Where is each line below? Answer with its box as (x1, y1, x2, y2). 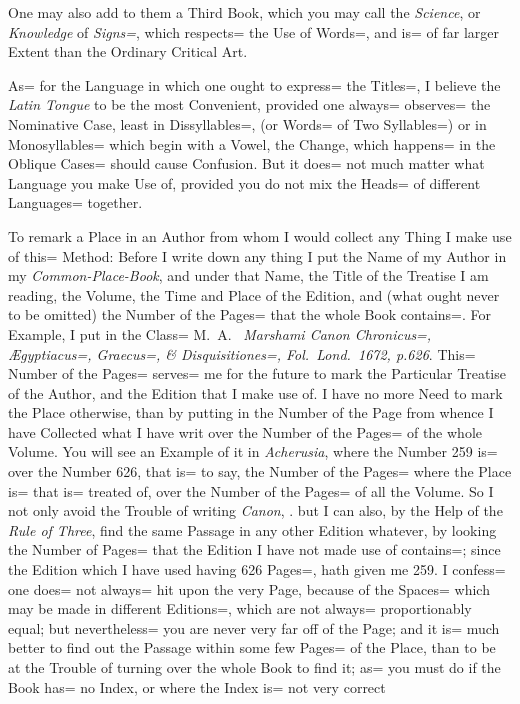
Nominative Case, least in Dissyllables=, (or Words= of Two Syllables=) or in (8, 113, 487, 134)
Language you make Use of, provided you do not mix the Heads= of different (8, 172, 481, 193)
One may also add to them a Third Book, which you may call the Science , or (8, 2, 481, 22)
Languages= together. (8, 192, 143, 213)
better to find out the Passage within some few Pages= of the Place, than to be (8, 637, 496, 658)
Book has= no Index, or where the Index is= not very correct (8, 676, 386, 697)
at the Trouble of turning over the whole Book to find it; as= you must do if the (8, 657, 501, 677)
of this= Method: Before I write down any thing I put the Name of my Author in (8, 245, 507, 266)
